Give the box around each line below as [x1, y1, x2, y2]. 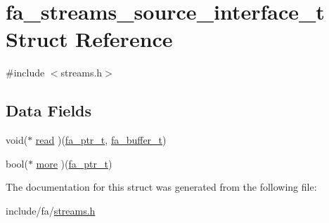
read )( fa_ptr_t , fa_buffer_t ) [35, 133, 167, 147]
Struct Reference [6, 25, 173, 53]
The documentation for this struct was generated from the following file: [6, 180, 317, 194]
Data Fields [6, 100, 92, 121]
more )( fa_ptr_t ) [36, 156, 112, 170]
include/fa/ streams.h [6, 203, 96, 217]
